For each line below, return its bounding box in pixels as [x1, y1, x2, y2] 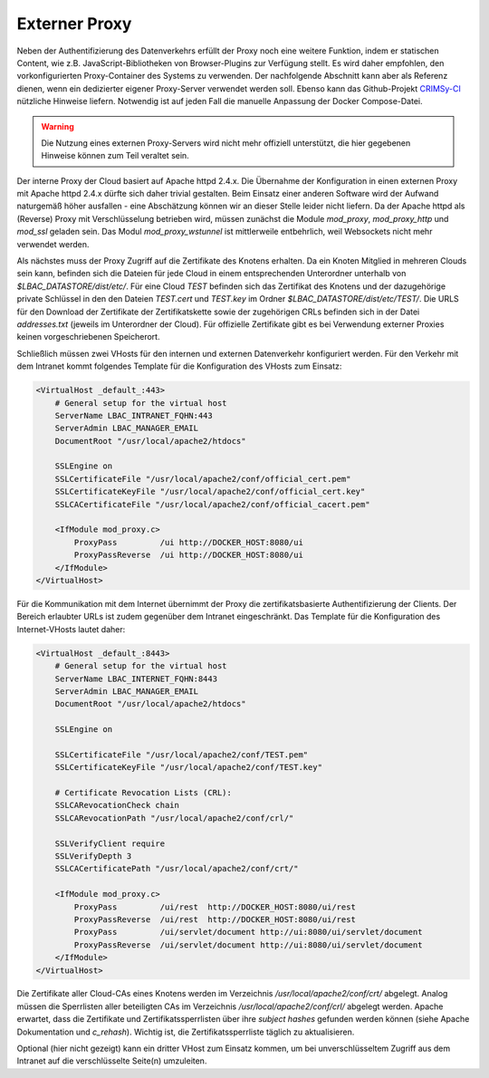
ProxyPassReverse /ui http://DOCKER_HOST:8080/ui [73, 550, 303, 561]
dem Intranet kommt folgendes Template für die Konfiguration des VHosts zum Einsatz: [16, 361, 342, 371]
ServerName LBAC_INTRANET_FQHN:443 [54, 410, 213, 420]
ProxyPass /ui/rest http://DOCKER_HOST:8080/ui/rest [73, 901, 357, 912]
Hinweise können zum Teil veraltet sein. [41, 150, 189, 161]
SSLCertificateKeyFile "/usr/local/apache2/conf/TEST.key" [54, 762, 323, 773]
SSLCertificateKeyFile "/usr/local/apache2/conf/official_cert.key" [54, 486, 366, 497]
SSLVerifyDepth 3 [54, 851, 132, 861]
